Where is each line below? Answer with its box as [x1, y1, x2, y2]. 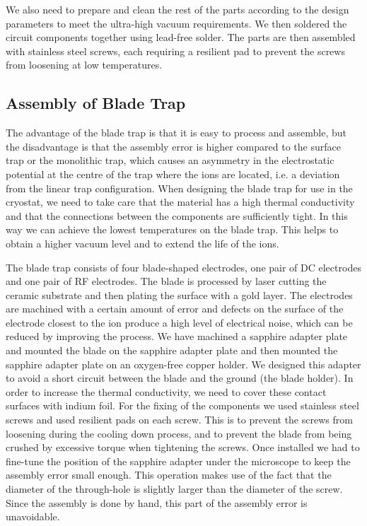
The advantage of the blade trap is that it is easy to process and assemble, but [6, 125, 347, 140]
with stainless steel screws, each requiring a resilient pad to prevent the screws [6, 43, 345, 58]
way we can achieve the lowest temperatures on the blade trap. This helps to [6, 222, 339, 237]
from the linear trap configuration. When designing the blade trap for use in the [6, 180, 353, 195]
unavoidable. [6, 509, 60, 524]
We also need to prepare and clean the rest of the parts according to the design [6, 2, 349, 16]
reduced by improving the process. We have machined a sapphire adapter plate [6, 329, 348, 344]
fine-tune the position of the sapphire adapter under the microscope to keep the [6, 453, 351, 468]
